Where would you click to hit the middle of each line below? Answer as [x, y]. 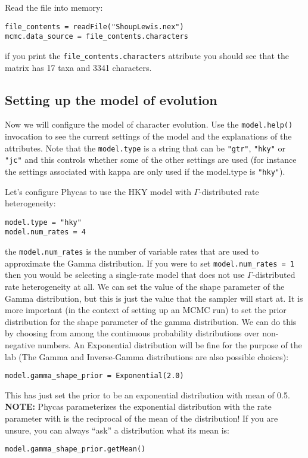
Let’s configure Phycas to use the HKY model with [98, 191]
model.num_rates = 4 [46, 232]
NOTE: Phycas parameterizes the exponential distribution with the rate [138, 406]
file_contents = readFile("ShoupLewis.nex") [94, 27]
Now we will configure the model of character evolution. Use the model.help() [149, 124]
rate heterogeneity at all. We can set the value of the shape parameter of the [145, 286]
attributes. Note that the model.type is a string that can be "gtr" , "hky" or [145, 148]
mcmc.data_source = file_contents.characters [97, 37]
